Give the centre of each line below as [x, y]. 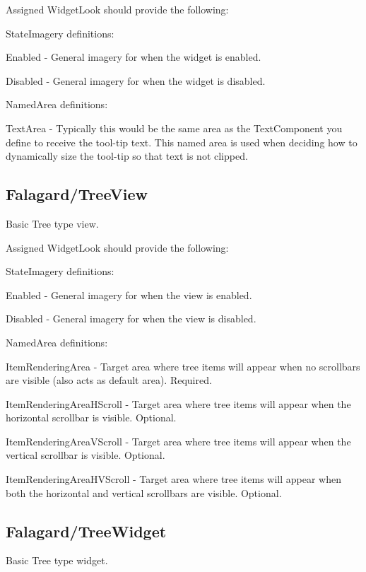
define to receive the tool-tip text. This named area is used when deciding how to [182, 142]
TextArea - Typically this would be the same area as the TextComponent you [174, 128]
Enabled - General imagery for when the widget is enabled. [134, 57]
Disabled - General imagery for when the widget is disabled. [136, 80]
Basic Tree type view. [52, 223]
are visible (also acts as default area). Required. [109, 380]
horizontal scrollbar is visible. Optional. [91, 418]
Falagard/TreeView [77, 194]
